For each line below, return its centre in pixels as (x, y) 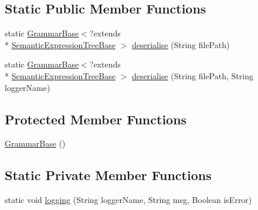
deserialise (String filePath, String (192, 75)
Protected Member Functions (96, 119)
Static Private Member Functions (108, 175)
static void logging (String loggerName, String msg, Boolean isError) (128, 200)
